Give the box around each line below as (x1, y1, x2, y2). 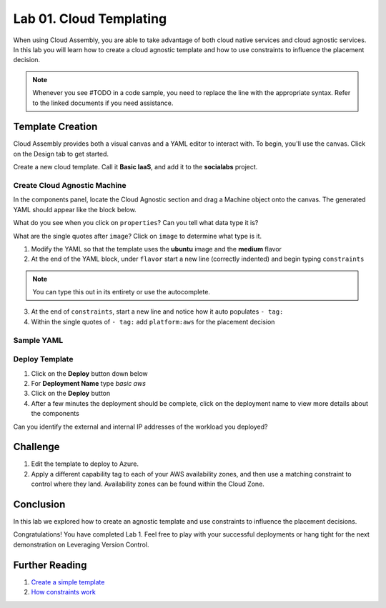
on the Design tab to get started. (13, 149, 109, 158)
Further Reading (13, 559, 87, 571)
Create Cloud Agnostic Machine (13, 180, 127, 190)
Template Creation (13, 121, 98, 133)
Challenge (13, 441, 60, 453)
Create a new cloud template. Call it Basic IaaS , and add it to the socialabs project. (13, 163, 258, 171)
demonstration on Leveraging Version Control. (13, 540, 149, 549)
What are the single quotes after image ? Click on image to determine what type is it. (13, 231, 262, 240)
